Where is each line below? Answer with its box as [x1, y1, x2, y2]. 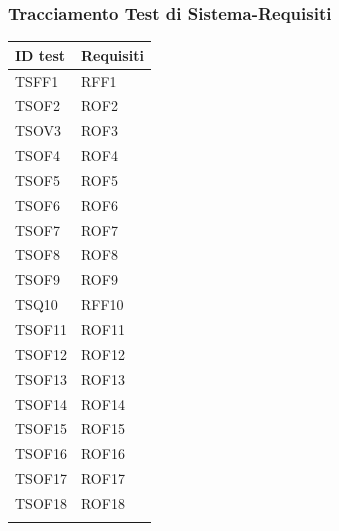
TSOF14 [15, 393, 67, 414]
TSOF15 [15, 418, 67, 439]
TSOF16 [15, 443, 67, 464]
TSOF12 [15, 343, 67, 364]
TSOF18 [15, 492, 67, 513]
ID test [15, 44, 66, 65]
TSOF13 [15, 368, 67, 389]
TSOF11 [15, 319, 67, 339]
